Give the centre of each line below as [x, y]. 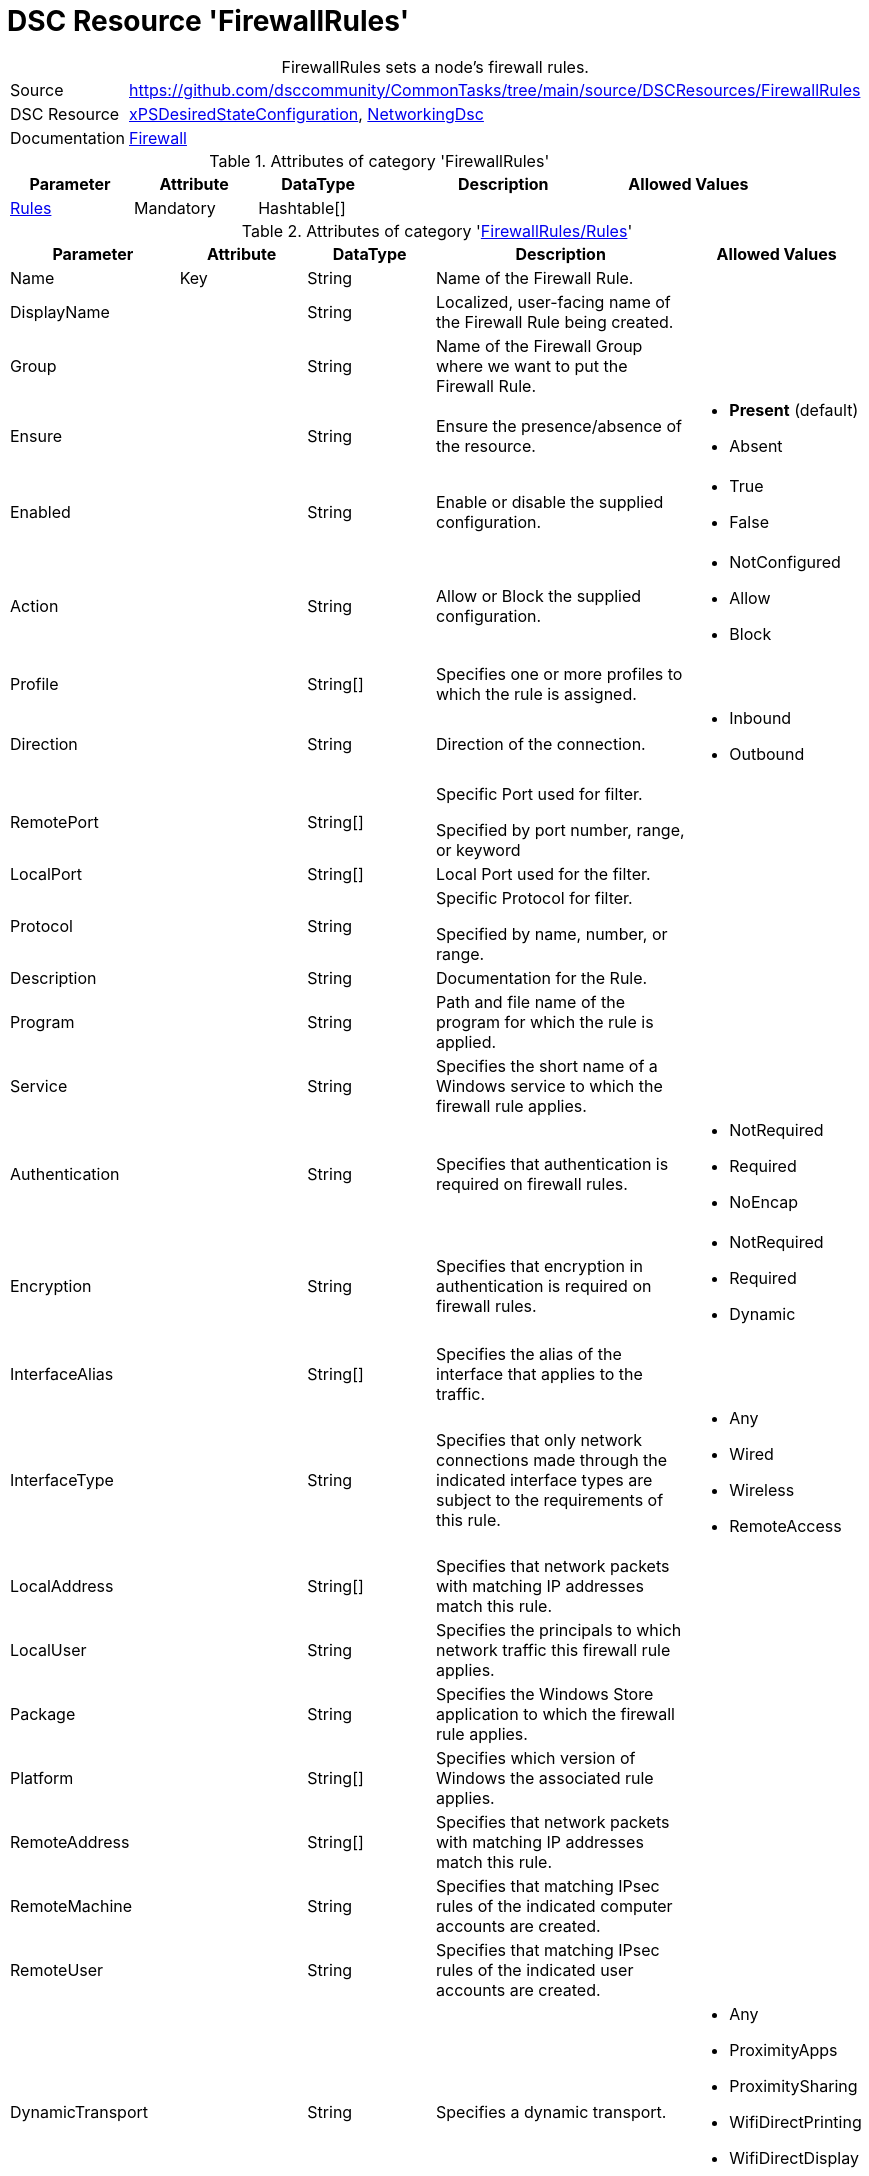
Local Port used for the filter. [543, 873]
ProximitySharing [793, 2085]
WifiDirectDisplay [794, 2157]
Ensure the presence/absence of [559, 425]
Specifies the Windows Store [545, 1693]
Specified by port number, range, [560, 829]
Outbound [767, 753]
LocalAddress [62, 1585]
